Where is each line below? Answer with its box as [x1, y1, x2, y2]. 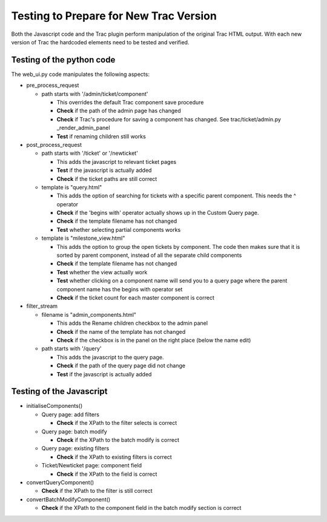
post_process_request [26, 141, 82, 148]
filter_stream [26, 302, 58, 310]
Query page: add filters [41, 410, 100, 418]
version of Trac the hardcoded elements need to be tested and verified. [11, 38, 190, 46]
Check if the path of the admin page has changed [56, 107, 181, 115]
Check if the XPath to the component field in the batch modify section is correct [41, 504, 242, 512]
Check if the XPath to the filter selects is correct [56, 419, 177, 427]
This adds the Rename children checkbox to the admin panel [56, 319, 208, 327]
